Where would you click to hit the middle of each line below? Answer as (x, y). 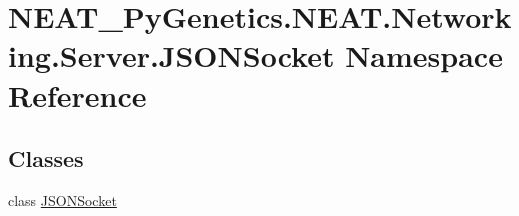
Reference (77, 94)
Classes (46, 158)
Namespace (424, 55)
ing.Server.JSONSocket (171, 55)
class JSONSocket (62, 199)
